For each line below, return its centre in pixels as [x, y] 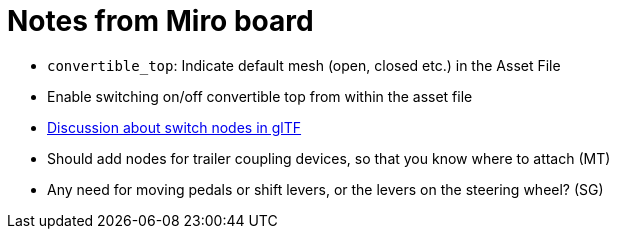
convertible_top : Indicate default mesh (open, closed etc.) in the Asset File [304, 65]
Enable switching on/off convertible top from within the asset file [260, 96]
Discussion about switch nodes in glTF [174, 127]
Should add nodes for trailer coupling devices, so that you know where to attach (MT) [329, 158]
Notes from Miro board [160, 21]
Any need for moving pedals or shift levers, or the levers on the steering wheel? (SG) [325, 189]
